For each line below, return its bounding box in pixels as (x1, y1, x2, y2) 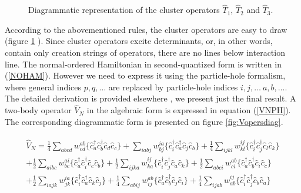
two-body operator (5, 104, 72, 116)
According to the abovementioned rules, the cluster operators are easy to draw (5, 23, 287, 35)
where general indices (5, 80, 82, 93)
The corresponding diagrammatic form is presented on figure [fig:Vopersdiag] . (5, 115, 283, 127)
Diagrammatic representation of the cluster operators (28, 4, 220, 16)
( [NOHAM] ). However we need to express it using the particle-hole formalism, (5, 69, 286, 82)
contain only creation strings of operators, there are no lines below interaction (5, 46, 285, 58)
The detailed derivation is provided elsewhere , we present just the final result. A (5, 92, 296, 104)
